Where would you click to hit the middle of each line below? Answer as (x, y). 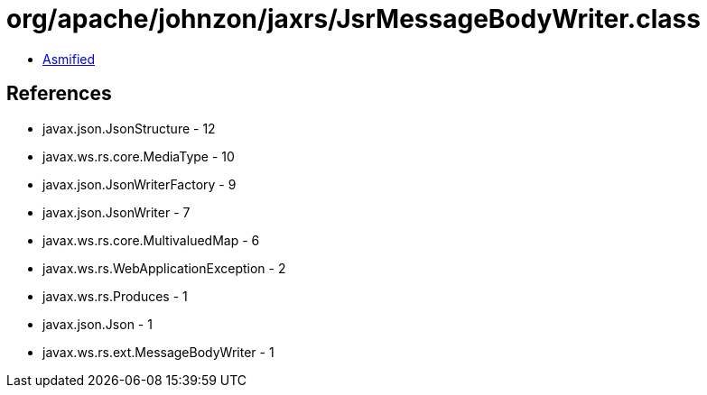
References (59, 94)
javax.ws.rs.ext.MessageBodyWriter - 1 (158, 352)
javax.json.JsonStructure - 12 (129, 128)
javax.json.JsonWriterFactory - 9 (140, 184)
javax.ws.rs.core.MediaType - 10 (139, 156)
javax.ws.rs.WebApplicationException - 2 (164, 268)
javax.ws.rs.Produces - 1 (115, 296)
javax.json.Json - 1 (98, 324)
